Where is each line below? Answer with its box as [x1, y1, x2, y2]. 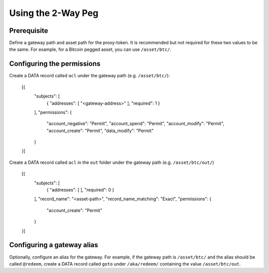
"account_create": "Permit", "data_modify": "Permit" [46, 128, 154, 134]
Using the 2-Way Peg [9, 7, 99, 18]
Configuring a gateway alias [9, 241, 98, 249]
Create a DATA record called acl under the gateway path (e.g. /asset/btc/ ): [9, 73, 170, 79]
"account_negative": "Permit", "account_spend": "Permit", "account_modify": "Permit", [46, 121, 225, 127]
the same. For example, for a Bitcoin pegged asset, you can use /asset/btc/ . [9, 46, 171, 52]
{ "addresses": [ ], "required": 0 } [46, 187, 115, 193]
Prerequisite [9, 26, 48, 35]
